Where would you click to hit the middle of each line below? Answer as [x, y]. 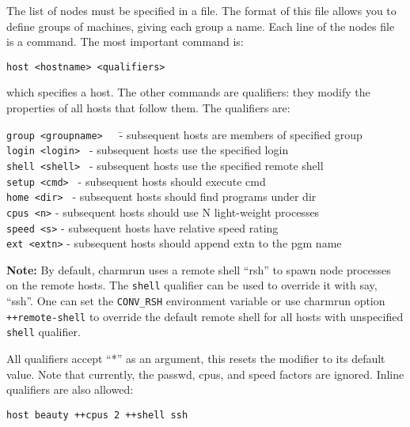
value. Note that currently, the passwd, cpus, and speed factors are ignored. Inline [205, 374]
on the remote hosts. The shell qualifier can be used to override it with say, [192, 285]
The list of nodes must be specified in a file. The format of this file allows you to [201, 10]
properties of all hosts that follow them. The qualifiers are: [148, 108]
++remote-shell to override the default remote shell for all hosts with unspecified [205, 316]
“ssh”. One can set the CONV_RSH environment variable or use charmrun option [196, 301]
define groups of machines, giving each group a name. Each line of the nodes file [201, 26]
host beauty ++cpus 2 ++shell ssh [97, 415]
